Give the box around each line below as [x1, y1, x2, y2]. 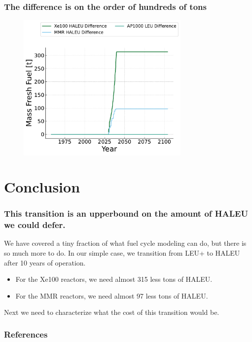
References [4, 328, 48, 340]
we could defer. [4, 219, 66, 231]
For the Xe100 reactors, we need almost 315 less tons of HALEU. [15, 274, 213, 284]
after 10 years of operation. [4, 257, 86, 267]
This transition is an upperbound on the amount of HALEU [4, 207, 248, 220]
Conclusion [4, 177, 80, 197]
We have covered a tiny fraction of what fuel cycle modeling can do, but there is [4, 238, 247, 248]
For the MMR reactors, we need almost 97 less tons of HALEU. [15, 290, 208, 301]
